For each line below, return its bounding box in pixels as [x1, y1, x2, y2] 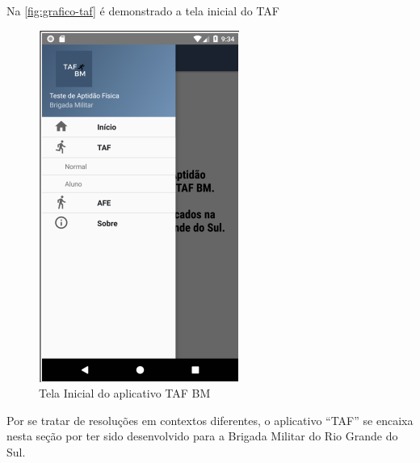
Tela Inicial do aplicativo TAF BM [39, 385, 211, 402]
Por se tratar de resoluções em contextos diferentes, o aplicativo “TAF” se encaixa [6, 411, 414, 428]
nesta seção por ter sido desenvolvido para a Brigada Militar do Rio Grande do [6, 427, 398, 444]
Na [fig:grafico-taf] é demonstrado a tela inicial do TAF [6, 2, 279, 19]
